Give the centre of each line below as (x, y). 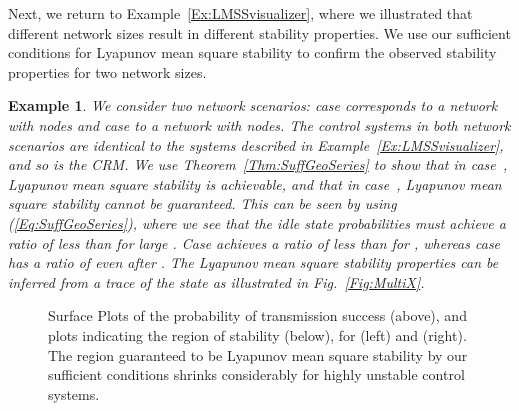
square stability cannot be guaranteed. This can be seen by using (202, 203)
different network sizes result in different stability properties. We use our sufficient (259, 32)
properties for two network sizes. (107, 71)
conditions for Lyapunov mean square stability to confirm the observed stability (252, 52)
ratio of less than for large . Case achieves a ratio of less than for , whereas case (254, 242)
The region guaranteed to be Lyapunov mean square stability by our (258, 354)
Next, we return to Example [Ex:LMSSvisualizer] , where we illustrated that (240, 13)
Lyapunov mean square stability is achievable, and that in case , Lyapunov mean (255, 183)
